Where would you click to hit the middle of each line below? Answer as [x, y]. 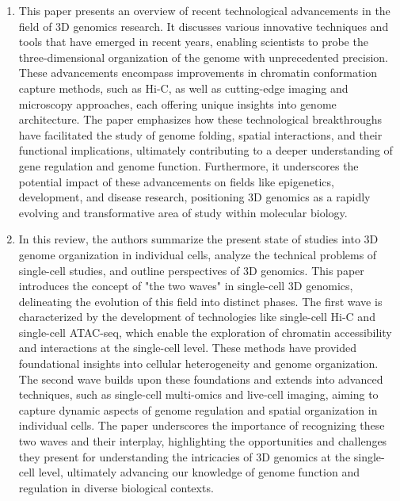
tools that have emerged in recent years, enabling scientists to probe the [193, 42]
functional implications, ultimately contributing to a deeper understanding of [206, 150]
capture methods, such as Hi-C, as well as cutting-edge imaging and [183, 88]
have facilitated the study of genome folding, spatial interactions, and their [200, 134]
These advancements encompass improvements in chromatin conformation [198, 73]
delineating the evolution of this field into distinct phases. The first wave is [200, 301]
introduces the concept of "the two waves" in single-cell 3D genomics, [186, 286]
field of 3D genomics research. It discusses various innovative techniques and [204, 26]
